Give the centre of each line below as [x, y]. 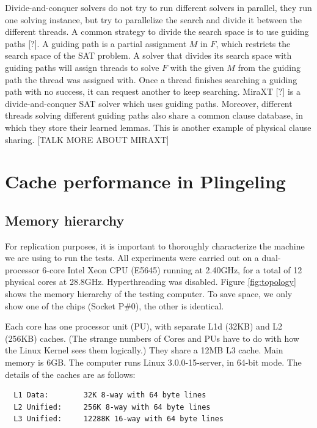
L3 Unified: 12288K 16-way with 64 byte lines [118, 419]
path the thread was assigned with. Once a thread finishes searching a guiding [151, 79]
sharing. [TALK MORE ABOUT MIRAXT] [87, 139]
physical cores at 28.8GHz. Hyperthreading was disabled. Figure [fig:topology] [151, 282]
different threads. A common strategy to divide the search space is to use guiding [157, 31]
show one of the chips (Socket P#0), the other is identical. [115, 305]
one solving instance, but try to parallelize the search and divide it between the [154, 19]
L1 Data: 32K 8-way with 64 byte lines [110, 395]
